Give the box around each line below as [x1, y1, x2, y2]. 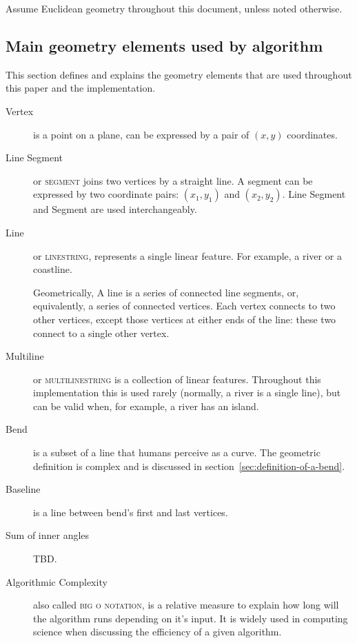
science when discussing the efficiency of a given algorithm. [33, 624, 282, 639]
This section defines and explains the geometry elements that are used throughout [6, 67, 352, 81]
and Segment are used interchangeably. [33, 202, 197, 216]
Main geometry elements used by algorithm [6, 34, 323, 56]
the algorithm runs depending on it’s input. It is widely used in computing [33, 611, 348, 625]
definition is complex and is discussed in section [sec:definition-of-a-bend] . [33, 458, 345, 473]
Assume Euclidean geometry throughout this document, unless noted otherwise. [6, 1, 343, 15]
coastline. [33, 262, 72, 276]
